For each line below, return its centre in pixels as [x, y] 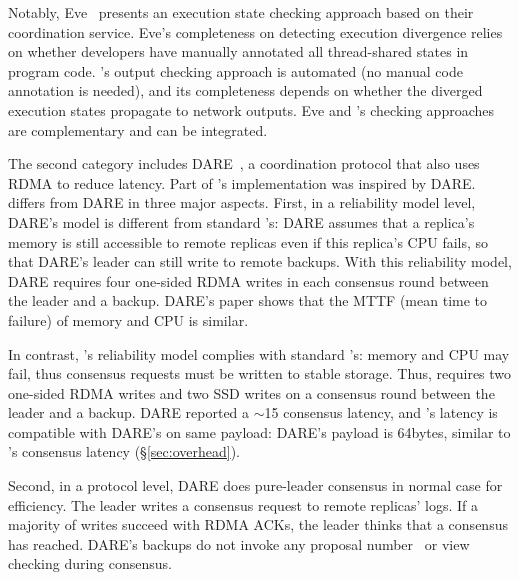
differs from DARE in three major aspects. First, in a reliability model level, [242, 202]
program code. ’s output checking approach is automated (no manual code [235, 70]
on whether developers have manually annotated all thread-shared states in [238, 51]
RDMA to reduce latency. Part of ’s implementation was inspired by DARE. [242, 182]
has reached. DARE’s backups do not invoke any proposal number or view [239, 543]
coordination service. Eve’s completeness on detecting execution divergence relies [255, 31]
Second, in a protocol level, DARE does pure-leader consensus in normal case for [255, 485]
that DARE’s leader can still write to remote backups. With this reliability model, [260, 261]
